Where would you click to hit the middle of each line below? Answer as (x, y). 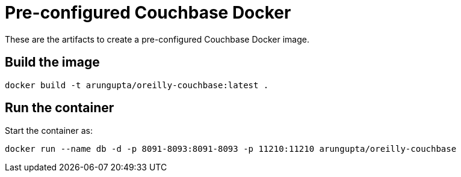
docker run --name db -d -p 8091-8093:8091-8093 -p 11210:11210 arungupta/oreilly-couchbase (231, 149)
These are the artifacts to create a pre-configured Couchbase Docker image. (157, 39)
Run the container (60, 108)
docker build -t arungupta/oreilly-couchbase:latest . (137, 85)
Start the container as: (49, 131)
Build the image (52, 62)
